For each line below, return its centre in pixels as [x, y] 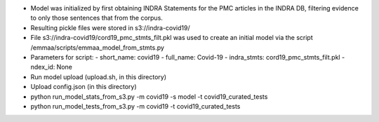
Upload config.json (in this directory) [84, 87]
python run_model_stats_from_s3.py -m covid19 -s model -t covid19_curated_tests [149, 96]
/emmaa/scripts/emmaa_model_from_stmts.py [98, 47]
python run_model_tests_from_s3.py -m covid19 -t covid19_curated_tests [135, 106]
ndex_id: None [52, 67]
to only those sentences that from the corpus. [97, 18]
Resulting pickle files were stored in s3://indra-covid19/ [110, 27]
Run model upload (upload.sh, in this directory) [98, 76]
